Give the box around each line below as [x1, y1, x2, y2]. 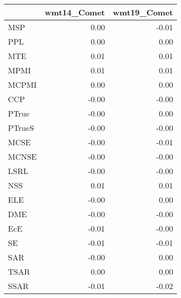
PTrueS [8, 122, 34, 133]
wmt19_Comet [113, 6, 173, 18]
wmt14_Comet [45, 6, 105, 18]
